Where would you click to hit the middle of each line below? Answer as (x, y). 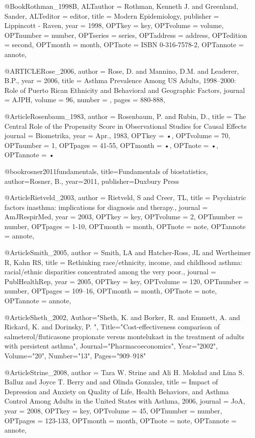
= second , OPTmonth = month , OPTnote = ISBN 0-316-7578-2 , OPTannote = (124, 44)
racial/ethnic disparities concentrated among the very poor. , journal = (110, 272)
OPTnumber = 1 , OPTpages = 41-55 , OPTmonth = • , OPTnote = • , (112, 145)
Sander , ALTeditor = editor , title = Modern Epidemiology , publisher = (112, 15)
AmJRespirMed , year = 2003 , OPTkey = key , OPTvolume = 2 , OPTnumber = (124, 217)
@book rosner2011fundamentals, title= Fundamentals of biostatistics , (106, 171)
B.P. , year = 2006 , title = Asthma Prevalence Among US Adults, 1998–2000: (120, 80)
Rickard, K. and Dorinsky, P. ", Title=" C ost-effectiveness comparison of (112, 327)
